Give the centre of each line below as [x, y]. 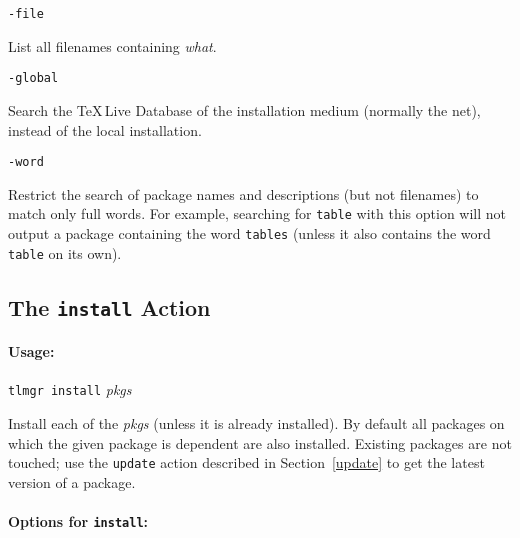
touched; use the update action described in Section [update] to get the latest [246, 462]
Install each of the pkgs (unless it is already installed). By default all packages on [256, 423]
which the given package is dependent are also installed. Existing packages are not [260, 442]
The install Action [109, 306]
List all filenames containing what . [112, 45]
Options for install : [78, 521]
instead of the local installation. [105, 129]
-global [33, 78]
